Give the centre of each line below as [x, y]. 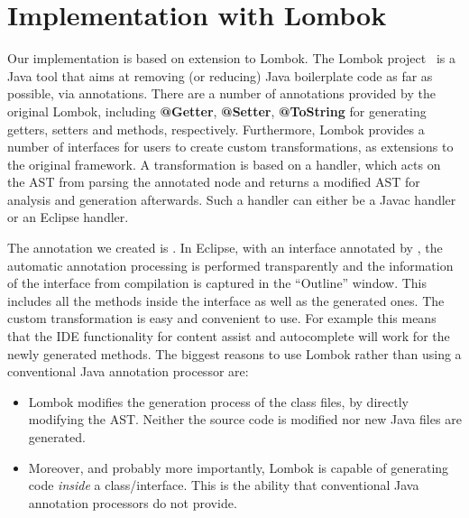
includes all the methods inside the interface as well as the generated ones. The [226, 300]
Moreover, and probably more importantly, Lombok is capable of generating [239, 467]
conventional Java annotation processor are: [128, 371]
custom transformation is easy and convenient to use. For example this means [222, 318]
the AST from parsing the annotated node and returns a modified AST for [214, 182]
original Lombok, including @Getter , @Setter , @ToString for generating [217, 111]
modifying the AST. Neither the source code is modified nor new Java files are [245, 419]
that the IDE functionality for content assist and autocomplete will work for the [229, 336]
